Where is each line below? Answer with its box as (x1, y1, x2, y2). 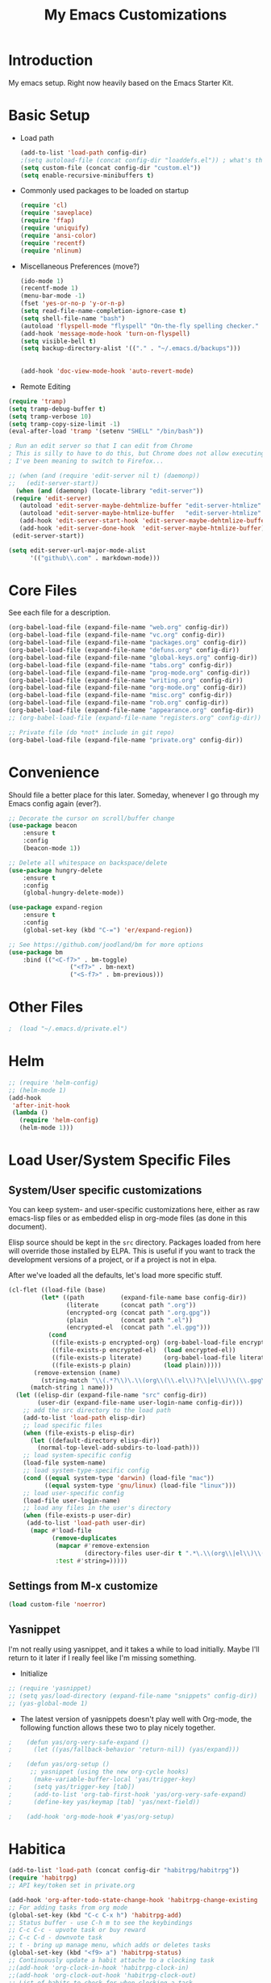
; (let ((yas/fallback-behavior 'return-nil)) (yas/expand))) (8, 1745, 240, 1754)
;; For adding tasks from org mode (8, 1903, 128, 1912)
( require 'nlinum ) (19, 247, 82, 255)
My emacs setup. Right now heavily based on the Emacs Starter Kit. (8, 78, 234, 87)
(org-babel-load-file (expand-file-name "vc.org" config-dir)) (8, 631, 226, 640)
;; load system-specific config (23, 1452, 131, 1460)
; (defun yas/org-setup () (8, 1761, 110, 1769)
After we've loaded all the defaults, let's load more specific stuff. (8, 1271, 223, 1279)
